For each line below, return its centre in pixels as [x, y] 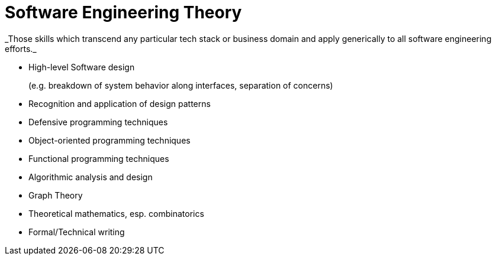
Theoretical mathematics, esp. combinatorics [116, 213]
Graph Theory [56, 195]
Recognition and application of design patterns [120, 103]
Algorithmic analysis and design [91, 177]
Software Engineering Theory [123, 12]
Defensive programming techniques [98, 122]
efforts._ [21, 48]
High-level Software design [82, 67]
